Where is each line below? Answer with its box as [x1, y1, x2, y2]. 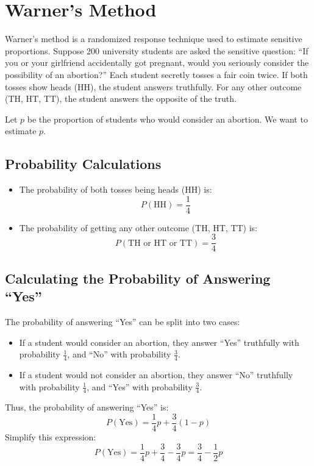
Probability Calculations [5, 154, 162, 173]
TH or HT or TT [128, 238, 193, 248]
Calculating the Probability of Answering [5, 268, 271, 287]
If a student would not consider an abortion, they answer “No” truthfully [19, 368, 293, 381]
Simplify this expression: [5, 431, 96, 443]
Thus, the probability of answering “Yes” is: [5, 401, 169, 414]
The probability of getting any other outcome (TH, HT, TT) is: [19, 221, 258, 234]
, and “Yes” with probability [87, 380, 193, 393]
